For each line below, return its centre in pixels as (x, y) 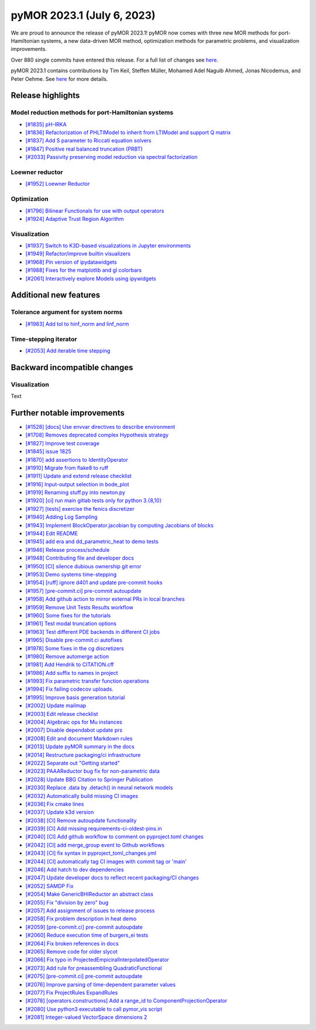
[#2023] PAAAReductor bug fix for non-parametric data (93, 771)
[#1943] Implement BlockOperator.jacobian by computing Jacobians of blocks (119, 525)
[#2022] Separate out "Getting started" (73, 763)
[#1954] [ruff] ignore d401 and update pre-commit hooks (94, 582)
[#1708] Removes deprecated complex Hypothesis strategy (97, 435)
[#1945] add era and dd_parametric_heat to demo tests (92, 541)
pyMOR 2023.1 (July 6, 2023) (83, 15)
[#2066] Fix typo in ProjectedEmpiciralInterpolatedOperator (97, 960)
